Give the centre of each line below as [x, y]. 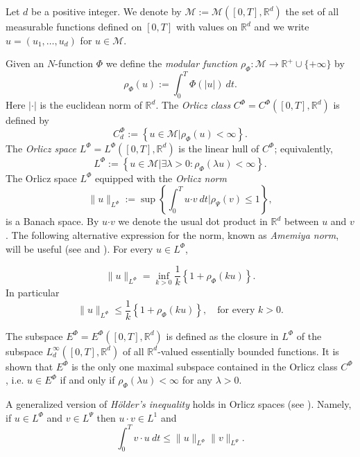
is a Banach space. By [52, 221]
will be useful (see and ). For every [79, 248]
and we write [282, 26]
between [302, 221]
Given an [25, 63]
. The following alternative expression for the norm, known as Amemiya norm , [172, 235]
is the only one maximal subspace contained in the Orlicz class [205, 366]
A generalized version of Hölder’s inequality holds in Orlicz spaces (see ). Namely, [179, 403]
